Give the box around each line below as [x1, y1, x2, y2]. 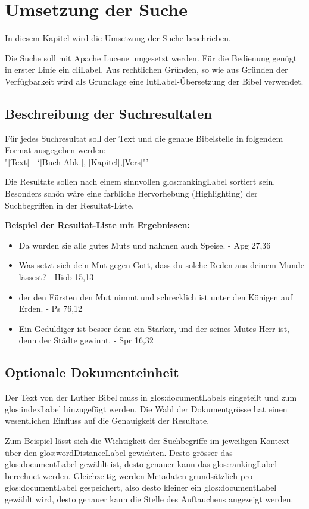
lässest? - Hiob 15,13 [18, 271, 94, 283]
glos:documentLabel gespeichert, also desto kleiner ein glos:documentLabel [5, 481, 277, 494]
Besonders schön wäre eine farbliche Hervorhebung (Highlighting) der [5, 187, 258, 200]
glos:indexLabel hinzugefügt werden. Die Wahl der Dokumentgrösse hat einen [5, 402, 288, 415]
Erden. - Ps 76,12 [18, 302, 83, 315]
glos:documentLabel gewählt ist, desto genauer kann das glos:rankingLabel [5, 458, 277, 470]
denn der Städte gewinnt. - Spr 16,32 [18, 334, 154, 346]
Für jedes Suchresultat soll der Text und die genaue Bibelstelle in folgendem [5, 132, 283, 144]
